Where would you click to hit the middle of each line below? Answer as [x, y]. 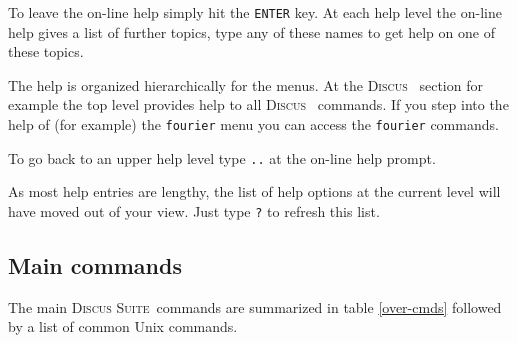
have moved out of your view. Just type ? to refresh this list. [194, 210]
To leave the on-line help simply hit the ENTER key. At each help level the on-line [255, 12]
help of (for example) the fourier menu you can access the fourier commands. [253, 124]
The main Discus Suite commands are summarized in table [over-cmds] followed [255, 306]
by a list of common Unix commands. [123, 326]
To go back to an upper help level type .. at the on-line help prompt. [222, 157]
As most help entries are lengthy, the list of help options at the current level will [254, 191]
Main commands [95, 264]
